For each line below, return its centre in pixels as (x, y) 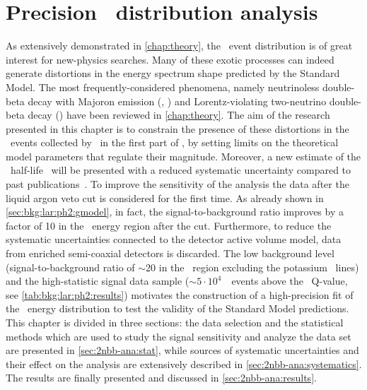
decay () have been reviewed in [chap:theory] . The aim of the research (179, 115)
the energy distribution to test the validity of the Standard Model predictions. (177, 308)
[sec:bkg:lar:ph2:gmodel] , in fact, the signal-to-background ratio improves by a (175, 212)
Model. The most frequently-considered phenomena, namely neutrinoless (163, 87)
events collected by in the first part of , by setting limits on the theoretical (174, 142)
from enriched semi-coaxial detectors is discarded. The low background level (170, 253)
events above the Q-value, (290, 281)
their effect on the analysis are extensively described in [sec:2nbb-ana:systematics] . (184, 364)
